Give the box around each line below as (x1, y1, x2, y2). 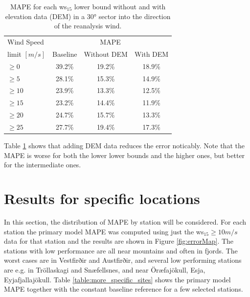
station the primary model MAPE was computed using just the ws (4, 226, 204, 236)
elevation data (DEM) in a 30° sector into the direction (5, 11, 171, 21)
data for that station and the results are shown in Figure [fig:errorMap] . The (4, 236, 234, 246)
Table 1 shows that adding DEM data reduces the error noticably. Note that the (4, 140, 245, 151)
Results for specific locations (4, 188, 200, 208)
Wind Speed (7, 37, 44, 47)
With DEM (134, 48, 169, 59)
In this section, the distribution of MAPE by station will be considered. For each (4, 216, 247, 227)
